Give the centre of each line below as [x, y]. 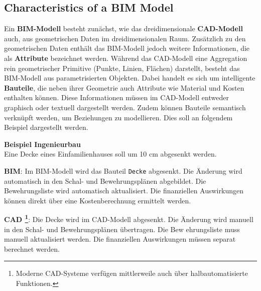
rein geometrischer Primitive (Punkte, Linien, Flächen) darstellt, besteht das [122, 68]
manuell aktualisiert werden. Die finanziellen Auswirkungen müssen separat [120, 239]
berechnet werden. [32, 248]
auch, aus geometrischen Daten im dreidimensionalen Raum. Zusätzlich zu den [125, 38]
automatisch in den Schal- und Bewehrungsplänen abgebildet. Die [105, 180]
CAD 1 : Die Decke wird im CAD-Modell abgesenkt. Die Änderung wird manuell [129, 219]
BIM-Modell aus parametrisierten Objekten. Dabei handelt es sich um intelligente [130, 78]
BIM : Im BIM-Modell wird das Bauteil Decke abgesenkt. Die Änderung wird [123, 170]
